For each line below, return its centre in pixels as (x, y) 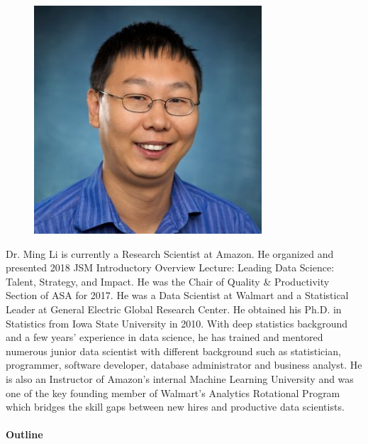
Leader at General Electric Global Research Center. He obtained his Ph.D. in (174, 309)
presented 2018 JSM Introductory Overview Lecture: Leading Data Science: (170, 267)
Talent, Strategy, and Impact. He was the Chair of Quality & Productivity (168, 281)
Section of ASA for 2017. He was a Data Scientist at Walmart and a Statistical (177, 295)
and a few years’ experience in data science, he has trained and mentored (165, 337)
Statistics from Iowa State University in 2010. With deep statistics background (177, 323)
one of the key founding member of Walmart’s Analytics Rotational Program (173, 392)
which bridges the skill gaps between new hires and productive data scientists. (175, 407)
